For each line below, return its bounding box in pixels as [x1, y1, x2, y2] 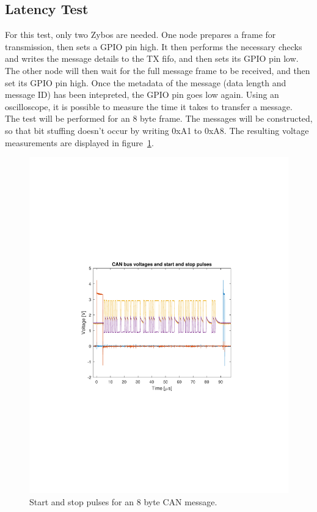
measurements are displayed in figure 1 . [5, 136, 154, 149]
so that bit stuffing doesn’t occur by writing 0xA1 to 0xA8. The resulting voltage [5, 124, 309, 136]
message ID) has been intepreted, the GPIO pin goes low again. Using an [5, 88, 279, 101]
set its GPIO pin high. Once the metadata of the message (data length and [5, 76, 286, 89]
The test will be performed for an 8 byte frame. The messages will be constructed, [5, 112, 313, 125]
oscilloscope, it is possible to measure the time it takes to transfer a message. [5, 100, 293, 113]
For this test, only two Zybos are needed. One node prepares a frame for [5, 28, 276, 41]
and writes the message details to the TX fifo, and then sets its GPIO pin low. [5, 52, 299, 65]
